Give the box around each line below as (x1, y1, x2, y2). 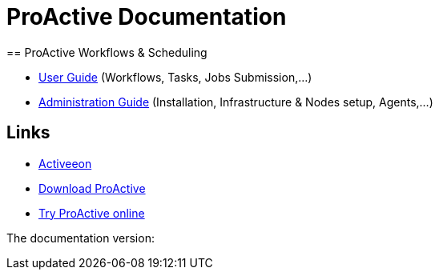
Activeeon (38, 156, 92, 170)
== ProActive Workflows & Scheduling (6, 45, 207, 59)
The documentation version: (6, 230, 155, 245)
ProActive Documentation (6, 3, 287, 30)
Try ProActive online (38, 206, 145, 220)
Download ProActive (38, 181, 146, 195)
